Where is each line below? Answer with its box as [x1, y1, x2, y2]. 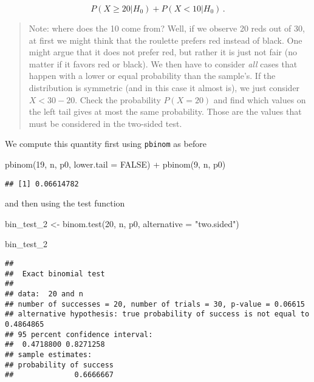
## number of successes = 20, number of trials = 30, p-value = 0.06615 [5, 299, 305, 309]
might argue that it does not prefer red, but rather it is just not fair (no [29, 46, 297, 58]
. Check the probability [75, 93, 161, 106]
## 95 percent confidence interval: [5, 330, 153, 339]
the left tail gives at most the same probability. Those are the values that [29, 105, 302, 118]
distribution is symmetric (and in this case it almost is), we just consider [29, 81, 300, 94]
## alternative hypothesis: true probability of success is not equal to [5, 310, 310, 319]
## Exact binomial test [5, 269, 105, 278]
